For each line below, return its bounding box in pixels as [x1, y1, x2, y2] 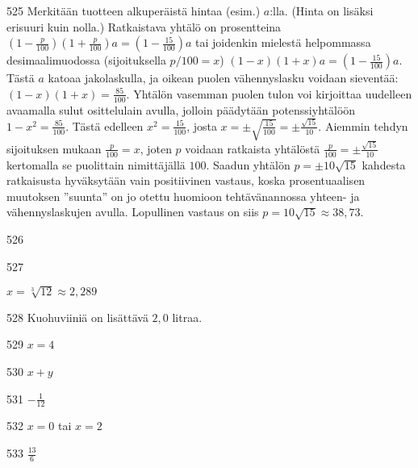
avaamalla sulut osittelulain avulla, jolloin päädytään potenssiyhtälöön [6, 101, 356, 118]
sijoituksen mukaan [6, 140, 102, 157]
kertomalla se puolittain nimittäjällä [6, 156, 186, 173]
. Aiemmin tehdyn [318, 117, 408, 134]
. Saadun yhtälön [206, 156, 291, 173]
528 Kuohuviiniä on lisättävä [6, 308, 148, 325]
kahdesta [362, 156, 406, 173]
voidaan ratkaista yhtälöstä [185, 140, 320, 157]
